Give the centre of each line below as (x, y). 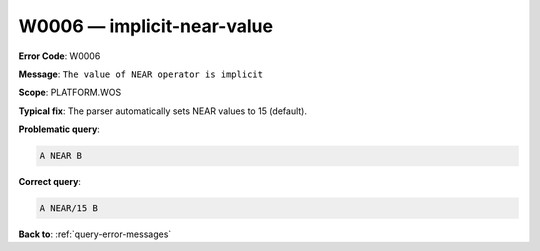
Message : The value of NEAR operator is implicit (141, 74)
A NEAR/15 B (69, 208)
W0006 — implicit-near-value (146, 26)
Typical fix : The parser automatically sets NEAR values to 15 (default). (162, 111)
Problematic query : (59, 129)
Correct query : (50, 182)
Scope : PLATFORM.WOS (70, 92)
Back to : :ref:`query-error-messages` (95, 234)
